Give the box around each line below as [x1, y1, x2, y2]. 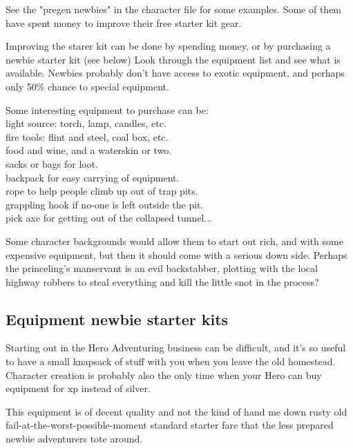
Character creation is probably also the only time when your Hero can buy [6, 367, 322, 382]
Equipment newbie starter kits [6, 308, 229, 329]
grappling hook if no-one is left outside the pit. [6, 197, 204, 211]
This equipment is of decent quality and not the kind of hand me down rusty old [6, 404, 347, 418]
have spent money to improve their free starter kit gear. [6, 15, 242, 30]
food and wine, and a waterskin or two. [6, 143, 172, 157]
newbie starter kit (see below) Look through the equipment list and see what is [6, 52, 341, 66]
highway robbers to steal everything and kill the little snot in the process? [6, 274, 319, 289]
